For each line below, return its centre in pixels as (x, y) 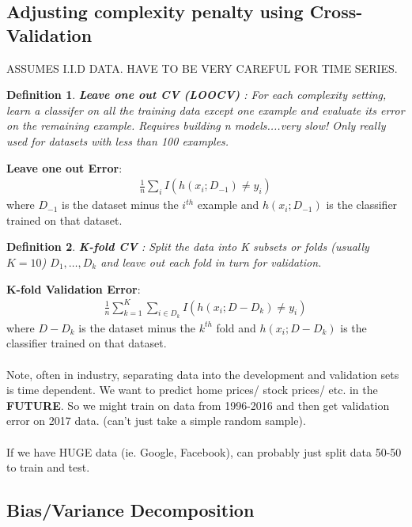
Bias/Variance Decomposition (130, 510)
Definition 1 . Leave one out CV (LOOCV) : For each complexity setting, (197, 95)
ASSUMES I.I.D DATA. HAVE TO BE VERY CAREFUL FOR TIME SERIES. (202, 68)
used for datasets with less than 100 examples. (118, 140)
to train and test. (48, 467)
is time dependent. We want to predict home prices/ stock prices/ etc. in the (192, 390)
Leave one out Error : (64, 167)
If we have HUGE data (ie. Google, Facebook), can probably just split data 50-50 (204, 451)
